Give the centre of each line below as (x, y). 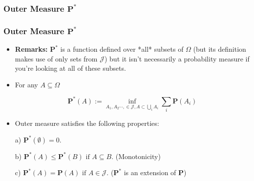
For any (26, 84)
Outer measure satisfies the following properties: (87, 123)
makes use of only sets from (56, 58)
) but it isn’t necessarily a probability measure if (177, 58)
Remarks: (31, 49)
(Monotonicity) (138, 156)
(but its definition (220, 49)
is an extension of (150, 172)
